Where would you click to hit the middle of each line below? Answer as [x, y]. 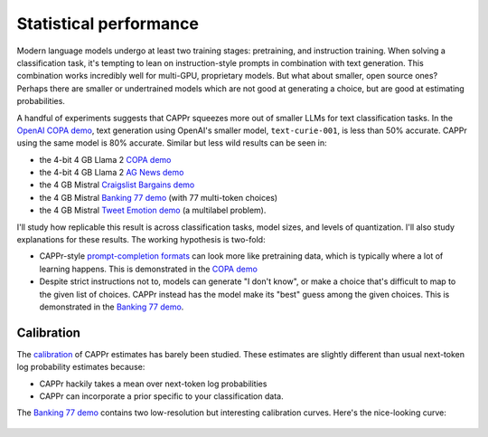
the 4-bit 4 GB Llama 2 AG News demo [112, 173]
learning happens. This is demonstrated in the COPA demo [148, 269]
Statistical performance [108, 24]
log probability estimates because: [81, 367]
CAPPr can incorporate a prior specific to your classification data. [161, 396]
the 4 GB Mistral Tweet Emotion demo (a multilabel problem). [153, 210]
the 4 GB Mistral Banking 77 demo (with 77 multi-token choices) [159, 197]
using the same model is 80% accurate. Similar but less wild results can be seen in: [172, 143]
